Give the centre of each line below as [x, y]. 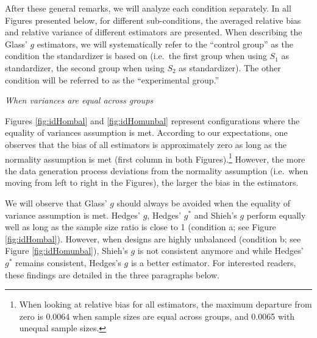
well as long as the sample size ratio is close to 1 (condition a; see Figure [141, 227]
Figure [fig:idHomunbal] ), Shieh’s [66, 251]
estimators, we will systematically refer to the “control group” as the [165, 44]
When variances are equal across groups [79, 100]
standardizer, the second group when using [85, 67]
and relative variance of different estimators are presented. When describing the [154, 32]
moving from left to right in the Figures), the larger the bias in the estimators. [152, 182]
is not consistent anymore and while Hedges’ [220, 251]
